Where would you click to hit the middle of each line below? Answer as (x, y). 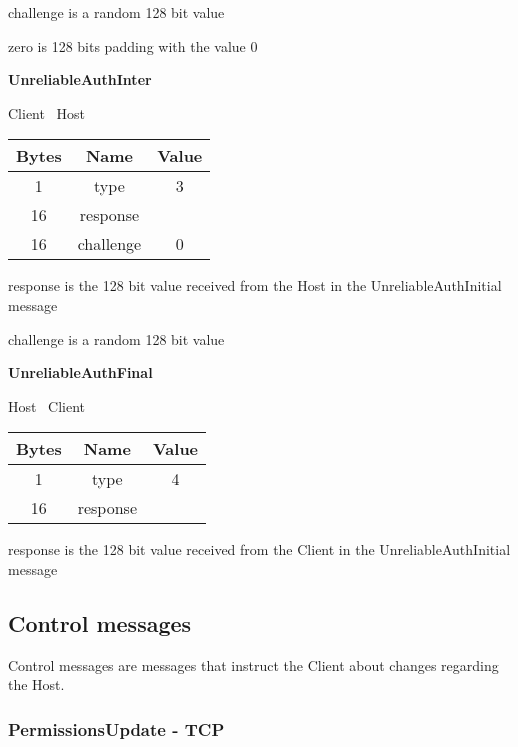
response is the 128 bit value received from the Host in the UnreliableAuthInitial (255, 285)
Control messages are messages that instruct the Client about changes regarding (253, 664)
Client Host (47, 112)
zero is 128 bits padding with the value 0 (133, 45)
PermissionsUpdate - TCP (116, 728)
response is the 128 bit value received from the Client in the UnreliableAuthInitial (259, 549)
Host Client (47, 405)
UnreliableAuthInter (80, 79)
